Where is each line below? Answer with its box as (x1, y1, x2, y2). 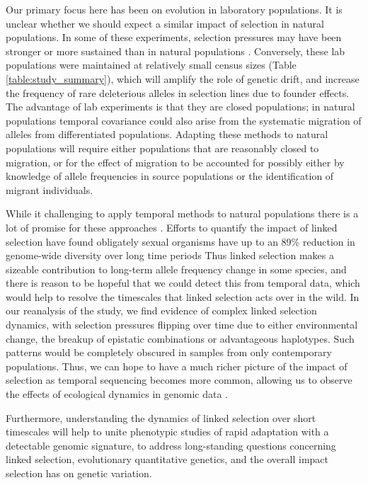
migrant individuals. (6, 182, 93, 197)
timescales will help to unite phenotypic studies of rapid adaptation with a (6, 424, 329, 439)
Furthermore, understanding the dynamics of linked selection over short (6, 410, 316, 425)
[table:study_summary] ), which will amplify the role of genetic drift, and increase (6, 71, 360, 86)
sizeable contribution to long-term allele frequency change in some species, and (6, 261, 347, 276)
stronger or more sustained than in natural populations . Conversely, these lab (6, 43, 345, 58)
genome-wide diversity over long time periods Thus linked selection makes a (6, 248, 335, 263)
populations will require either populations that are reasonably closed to (6, 140, 319, 155)
